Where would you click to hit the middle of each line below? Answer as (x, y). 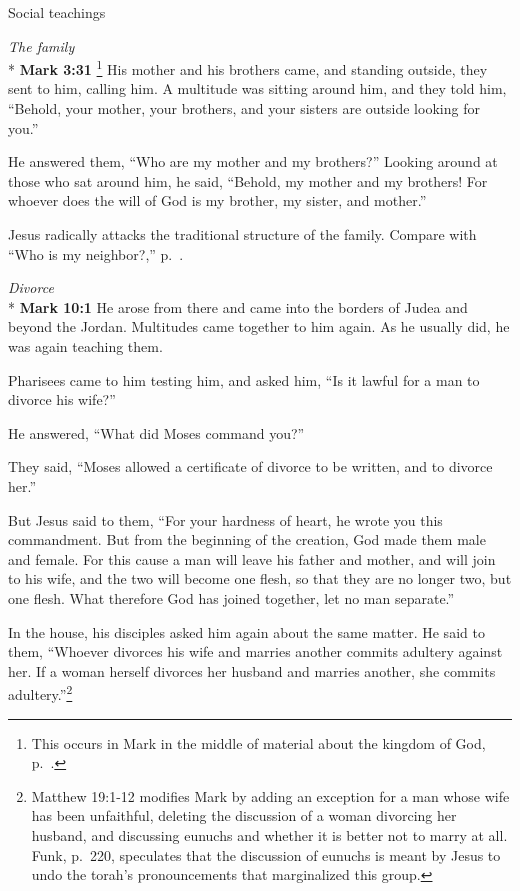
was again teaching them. (85, 345)
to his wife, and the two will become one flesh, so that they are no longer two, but (260, 578)
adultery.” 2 (40, 692)
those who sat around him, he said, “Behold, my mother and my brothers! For (248, 180)
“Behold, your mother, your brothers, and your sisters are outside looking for (244, 108)
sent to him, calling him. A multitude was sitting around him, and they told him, (257, 88)
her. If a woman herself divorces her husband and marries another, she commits (252, 670)
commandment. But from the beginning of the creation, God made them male (247, 539)
